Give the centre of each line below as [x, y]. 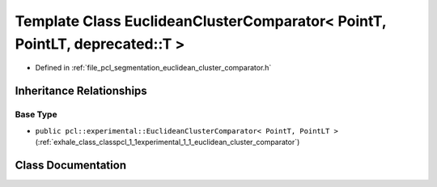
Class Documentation [71, 165]
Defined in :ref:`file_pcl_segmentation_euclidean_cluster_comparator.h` [153, 68]
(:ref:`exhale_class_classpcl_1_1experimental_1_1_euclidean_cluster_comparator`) [168, 142]
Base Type [36, 115]
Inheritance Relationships [81, 91]
